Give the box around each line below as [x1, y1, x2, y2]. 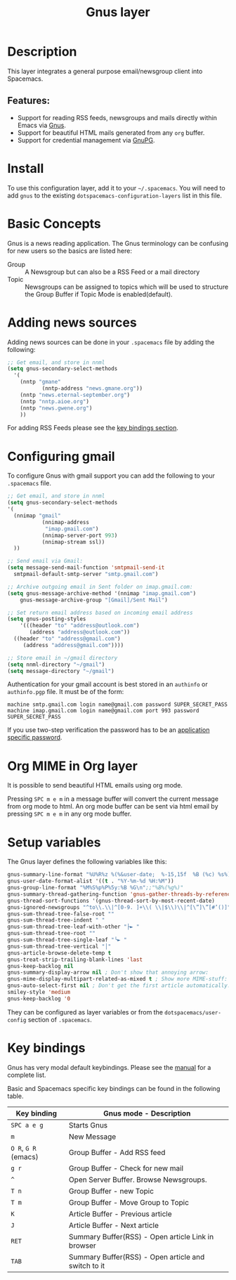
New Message [69, 1132, 117, 1142]
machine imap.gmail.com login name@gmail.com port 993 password [7, 707, 199, 714]
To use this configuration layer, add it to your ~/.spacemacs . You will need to [7, 183, 226, 192]
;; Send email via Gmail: [7, 558, 83, 565]
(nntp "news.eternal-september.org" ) [20, 391, 131, 398]
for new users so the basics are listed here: [7, 247, 132, 255]
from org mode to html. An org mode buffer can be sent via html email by [7, 802, 219, 811]
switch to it [69, 1260, 105, 1270]
